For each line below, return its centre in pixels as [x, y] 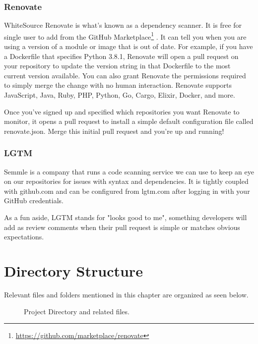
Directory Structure [73, 270]
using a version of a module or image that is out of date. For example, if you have [129, 46]
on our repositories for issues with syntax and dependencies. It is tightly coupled [126, 181]
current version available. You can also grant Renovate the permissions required [125, 75]
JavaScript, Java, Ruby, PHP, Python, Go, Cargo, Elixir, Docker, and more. [120, 95]
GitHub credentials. [34, 201]
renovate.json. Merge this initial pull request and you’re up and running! [114, 131]
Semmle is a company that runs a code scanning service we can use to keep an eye [129, 171]
